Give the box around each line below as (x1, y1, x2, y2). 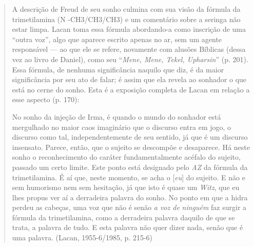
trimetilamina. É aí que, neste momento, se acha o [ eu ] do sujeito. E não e (12, 172, 245, 182)
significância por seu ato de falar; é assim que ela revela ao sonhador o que (12, 74, 247, 85)
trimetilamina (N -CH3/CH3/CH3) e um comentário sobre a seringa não (12, 13, 241, 24)
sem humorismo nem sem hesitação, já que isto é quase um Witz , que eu (12, 182, 240, 193)
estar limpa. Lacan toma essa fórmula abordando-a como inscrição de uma (12, 24, 246, 34)
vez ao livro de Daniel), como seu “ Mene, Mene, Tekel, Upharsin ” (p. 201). (12, 53, 248, 64)
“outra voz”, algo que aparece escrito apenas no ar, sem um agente (12, 33, 222, 44)
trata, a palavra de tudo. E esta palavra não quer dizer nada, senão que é (12, 222, 243, 233)
